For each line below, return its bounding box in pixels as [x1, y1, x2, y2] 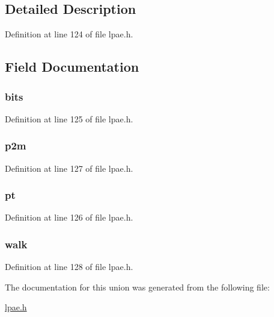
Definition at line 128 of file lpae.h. [5, 260, 133, 273]
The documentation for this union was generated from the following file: [5, 280, 270, 293]
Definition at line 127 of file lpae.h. [5, 162, 133, 174]
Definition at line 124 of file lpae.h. [5, 28, 133, 40]
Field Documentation [5, 57, 139, 76]
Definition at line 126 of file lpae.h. [5, 211, 133, 224]
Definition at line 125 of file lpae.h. [5, 112, 133, 125]
